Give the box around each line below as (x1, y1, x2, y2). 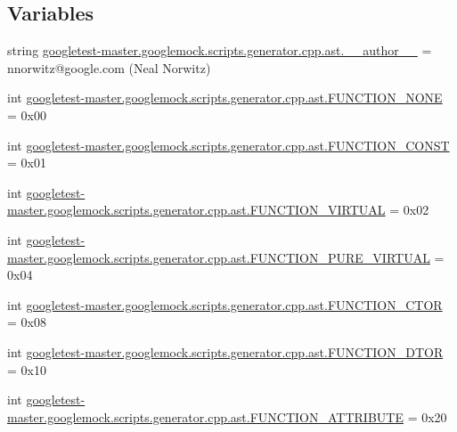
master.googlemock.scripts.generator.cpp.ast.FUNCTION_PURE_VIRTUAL (7, 248, 430, 266)
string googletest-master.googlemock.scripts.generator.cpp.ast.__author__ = (7, 41, 432, 60)
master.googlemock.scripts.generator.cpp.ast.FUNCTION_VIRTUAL (7, 200, 386, 219)
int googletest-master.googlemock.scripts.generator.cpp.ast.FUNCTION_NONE (7, 88, 443, 107)
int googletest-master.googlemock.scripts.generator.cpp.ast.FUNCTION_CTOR (7, 295, 443, 314)
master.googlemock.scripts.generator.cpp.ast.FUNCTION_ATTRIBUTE (7, 407, 404, 426)
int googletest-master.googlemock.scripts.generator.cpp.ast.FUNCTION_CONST (7, 135, 450, 154)
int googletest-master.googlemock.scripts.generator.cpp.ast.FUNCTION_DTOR (7, 342, 444, 361)
